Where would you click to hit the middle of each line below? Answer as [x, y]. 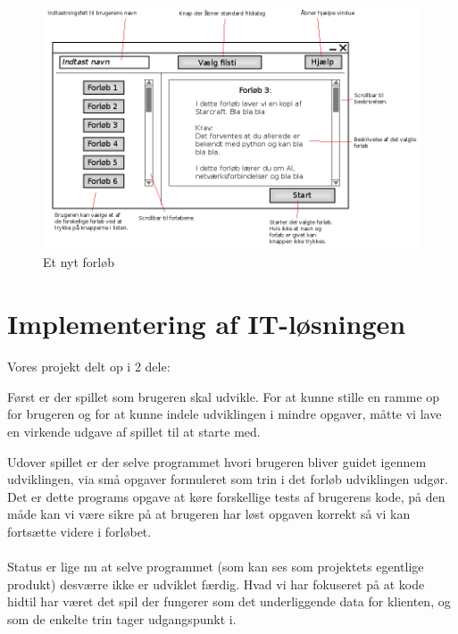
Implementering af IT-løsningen [207, 324]
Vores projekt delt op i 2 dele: [89, 367]
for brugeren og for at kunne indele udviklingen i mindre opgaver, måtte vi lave [225, 414]
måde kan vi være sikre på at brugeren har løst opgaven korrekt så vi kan [209, 514]
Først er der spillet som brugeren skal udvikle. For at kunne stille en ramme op [224, 396]
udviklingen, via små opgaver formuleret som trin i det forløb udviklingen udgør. [228, 479]
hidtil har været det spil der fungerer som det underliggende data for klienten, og [229, 601]
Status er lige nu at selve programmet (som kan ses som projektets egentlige [216, 567]
